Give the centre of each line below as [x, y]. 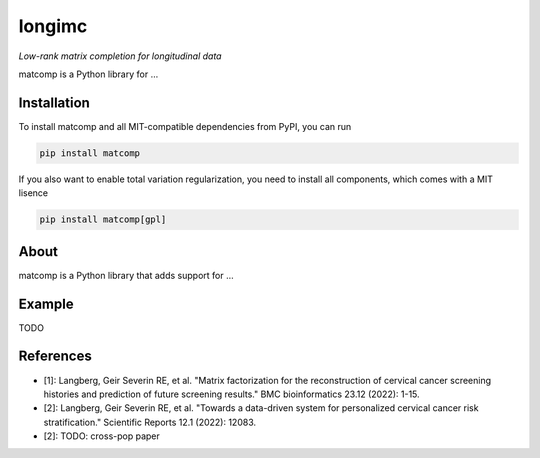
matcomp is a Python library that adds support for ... [126, 275]
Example [46, 303]
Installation [54, 102]
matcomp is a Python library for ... [88, 74]
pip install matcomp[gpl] [103, 219]
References [55, 356]
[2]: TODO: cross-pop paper [101, 436]
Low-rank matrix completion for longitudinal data [120, 56]
